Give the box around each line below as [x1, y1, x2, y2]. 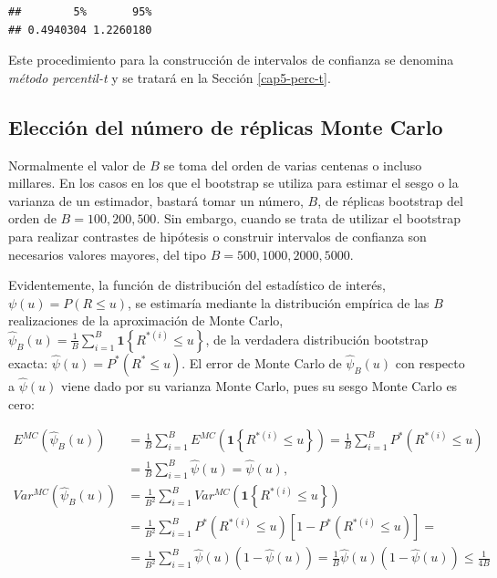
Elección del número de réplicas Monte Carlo [8, 112, 443, 140]
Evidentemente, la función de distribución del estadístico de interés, [8, 275, 386, 294]
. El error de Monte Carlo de [181, 353, 342, 372]
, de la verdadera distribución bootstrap [205, 329, 429, 348]
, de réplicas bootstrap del [317, 191, 463, 210]
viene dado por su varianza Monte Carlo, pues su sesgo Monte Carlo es [60, 377, 458, 396]
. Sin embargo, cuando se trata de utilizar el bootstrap [156, 209, 461, 228]
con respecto [395, 353, 465, 372]
